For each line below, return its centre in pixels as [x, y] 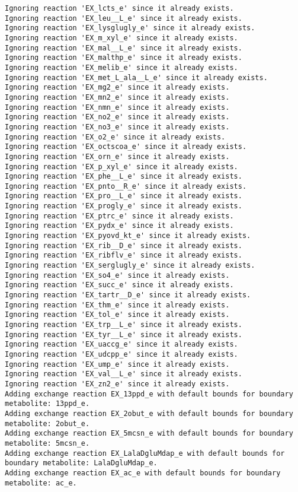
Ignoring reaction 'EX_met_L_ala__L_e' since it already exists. [136, 77]
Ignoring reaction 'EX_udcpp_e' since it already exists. [121, 354]
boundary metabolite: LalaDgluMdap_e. [81, 463]
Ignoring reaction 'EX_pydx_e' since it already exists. [119, 226]
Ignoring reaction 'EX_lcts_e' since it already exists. [119, 8]
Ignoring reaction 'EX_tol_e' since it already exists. [117, 315]
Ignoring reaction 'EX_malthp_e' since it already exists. [124, 58]
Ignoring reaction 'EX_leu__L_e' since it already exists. [124, 18]
